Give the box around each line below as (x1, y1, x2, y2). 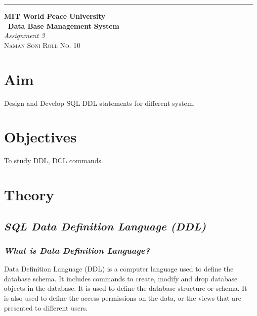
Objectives (4, 127, 77, 147)
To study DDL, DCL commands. (4, 155, 103, 166)
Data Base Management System (8, 20, 120, 31)
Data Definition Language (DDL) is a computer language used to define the (4, 264, 234, 274)
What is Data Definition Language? (4, 244, 150, 256)
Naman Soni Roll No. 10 (4, 40, 81, 50)
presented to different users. (4, 302, 88, 313)
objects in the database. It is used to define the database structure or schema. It (4, 283, 247, 293)
